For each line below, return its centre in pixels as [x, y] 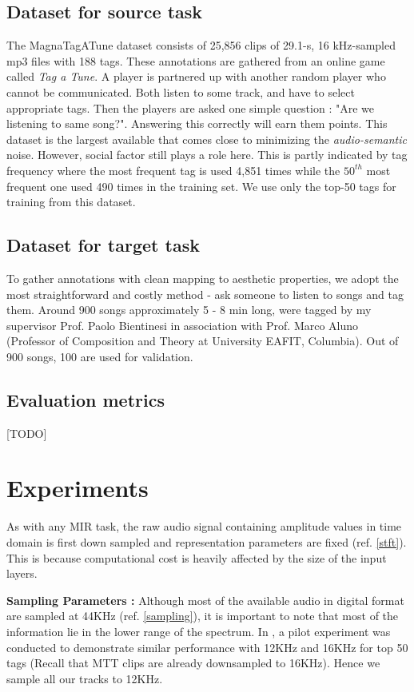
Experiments [78, 488]
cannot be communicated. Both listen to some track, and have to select [181, 91]
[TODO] [27, 433]
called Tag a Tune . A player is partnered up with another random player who [196, 76]
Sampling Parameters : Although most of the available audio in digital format [205, 600]
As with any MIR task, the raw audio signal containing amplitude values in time [204, 526]
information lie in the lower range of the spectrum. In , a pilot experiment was [199, 631]
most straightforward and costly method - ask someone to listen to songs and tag [205, 294]
